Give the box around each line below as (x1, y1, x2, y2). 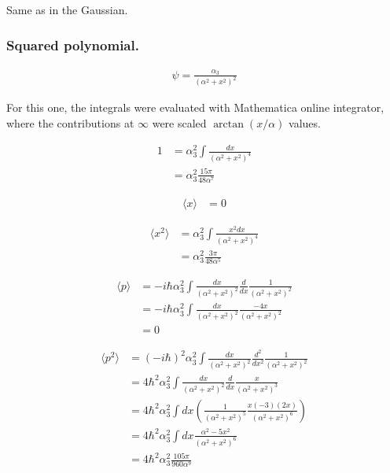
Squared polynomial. (6, 35, 139, 54)
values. (289, 115, 321, 131)
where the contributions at (6, 115, 134, 131)
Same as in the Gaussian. (6, 2, 128, 17)
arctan (213, 119, 245, 131)
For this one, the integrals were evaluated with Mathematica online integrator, (6, 99, 384, 116)
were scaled (152, 115, 207, 131)
